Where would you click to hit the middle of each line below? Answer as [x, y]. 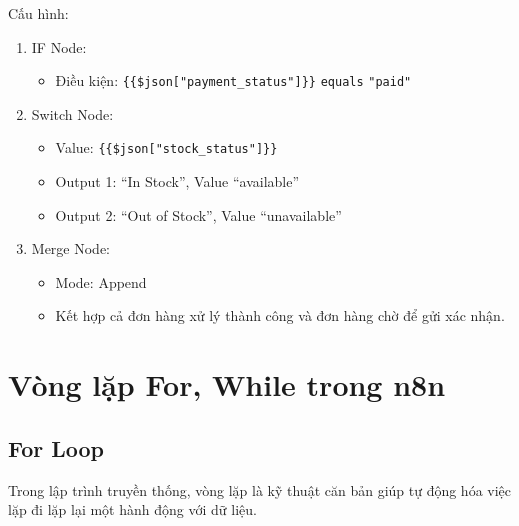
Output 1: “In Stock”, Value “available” [177, 181]
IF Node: [59, 46]
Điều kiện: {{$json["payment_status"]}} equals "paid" [233, 80]
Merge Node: [71, 248]
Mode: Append [101, 281]
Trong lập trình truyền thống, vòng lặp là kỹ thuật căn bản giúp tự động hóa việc [260, 489]
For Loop [56, 447]
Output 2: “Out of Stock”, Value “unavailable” [198, 214]
